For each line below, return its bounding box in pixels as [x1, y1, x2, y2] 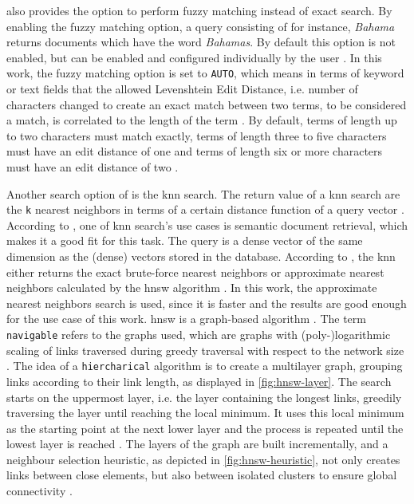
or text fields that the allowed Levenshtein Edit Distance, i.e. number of [6, 81, 358, 97]
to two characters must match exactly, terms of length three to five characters [6, 127, 387, 144]
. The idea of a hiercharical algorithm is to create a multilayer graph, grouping [6, 357, 403, 374]
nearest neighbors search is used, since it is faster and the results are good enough [6, 294, 407, 311]
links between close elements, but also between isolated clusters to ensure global [6, 467, 397, 483]
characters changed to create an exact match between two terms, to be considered [6, 96, 407, 112]
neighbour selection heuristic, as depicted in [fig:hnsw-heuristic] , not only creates [6, 451, 400, 467]
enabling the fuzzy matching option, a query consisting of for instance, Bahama [6, 18, 395, 34]
